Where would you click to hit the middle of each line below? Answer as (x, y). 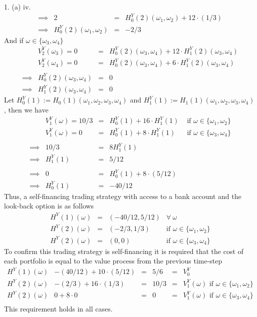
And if (14, 40)
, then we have (26, 109)
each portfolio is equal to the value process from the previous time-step (113, 261)
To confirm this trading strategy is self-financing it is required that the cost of (124, 251)
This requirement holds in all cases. (58, 309)
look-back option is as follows (49, 206)
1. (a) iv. (18, 6)
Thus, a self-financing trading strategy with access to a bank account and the (123, 196)
